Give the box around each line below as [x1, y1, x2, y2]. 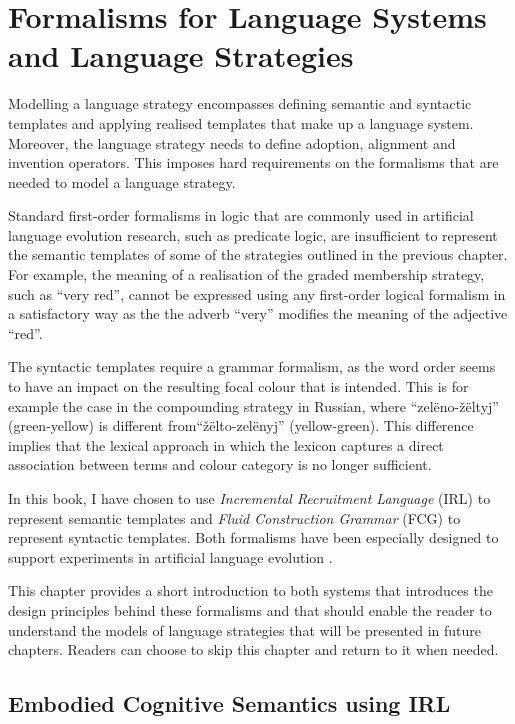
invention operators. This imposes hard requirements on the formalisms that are [8, 152, 499, 173]
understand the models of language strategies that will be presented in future [8, 619, 482, 640]
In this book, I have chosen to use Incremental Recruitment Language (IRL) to [8, 488, 491, 508]
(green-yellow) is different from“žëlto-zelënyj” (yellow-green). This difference [8, 415, 474, 436]
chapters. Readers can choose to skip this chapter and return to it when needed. [8, 639, 499, 660]
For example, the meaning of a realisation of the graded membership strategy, [8, 264, 485, 285]
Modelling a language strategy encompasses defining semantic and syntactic [8, 93, 472, 114]
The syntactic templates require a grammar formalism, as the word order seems [8, 356, 496, 377]
